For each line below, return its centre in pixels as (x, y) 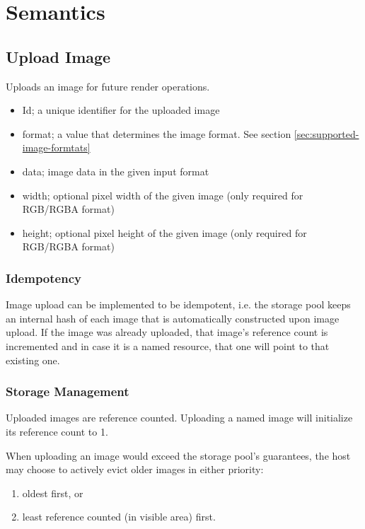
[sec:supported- (326, 133)
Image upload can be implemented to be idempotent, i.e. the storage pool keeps (178, 304)
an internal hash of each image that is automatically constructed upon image (173, 318)
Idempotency (44, 278)
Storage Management (68, 391)
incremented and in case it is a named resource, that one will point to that (168, 345)
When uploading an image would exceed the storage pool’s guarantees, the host (178, 455)
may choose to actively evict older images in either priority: (135, 469)
